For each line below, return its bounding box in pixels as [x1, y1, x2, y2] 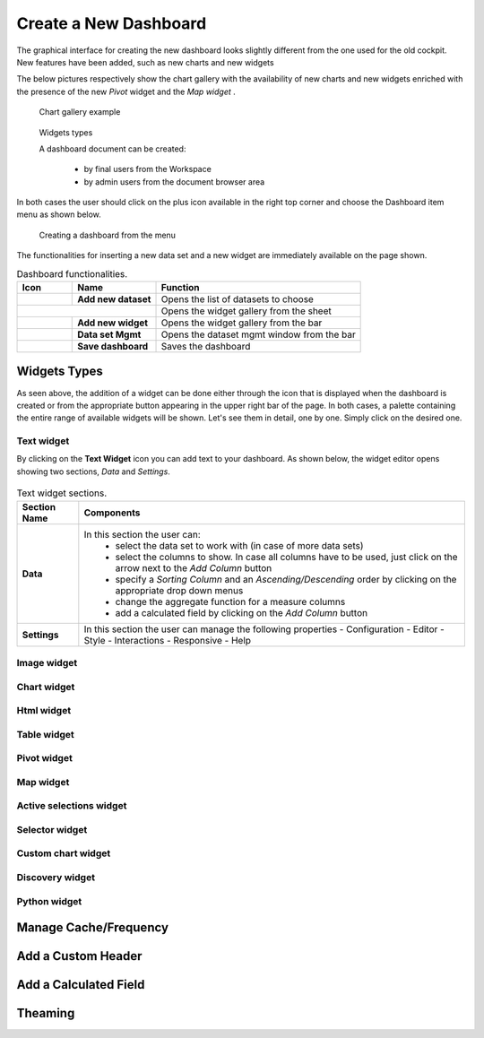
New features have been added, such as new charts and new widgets [16, 56, 274, 67]
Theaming [16, 1006, 75, 1021]
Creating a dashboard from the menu [39, 229, 177, 240]
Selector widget [16, 823, 88, 835]
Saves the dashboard [160, 341, 251, 352]
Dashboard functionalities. [16, 267, 128, 280]
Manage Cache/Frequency [16, 920, 169, 936]
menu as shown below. [16, 209, 102, 220]
